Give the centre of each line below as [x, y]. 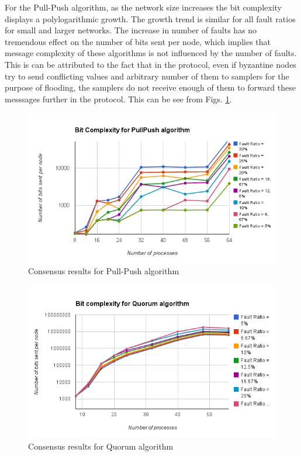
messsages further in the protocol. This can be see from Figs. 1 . [118, 99]
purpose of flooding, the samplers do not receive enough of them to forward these [150, 87]
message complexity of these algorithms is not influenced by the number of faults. [151, 53]
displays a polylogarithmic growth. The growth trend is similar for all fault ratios [150, 18]
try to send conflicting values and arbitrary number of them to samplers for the [147, 76]
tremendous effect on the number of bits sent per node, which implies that [138, 41]
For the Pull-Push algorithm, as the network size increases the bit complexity [143, 7]
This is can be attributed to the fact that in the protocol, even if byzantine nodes [150, 64]
